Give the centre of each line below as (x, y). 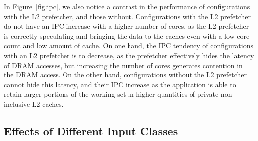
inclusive (17, 104)
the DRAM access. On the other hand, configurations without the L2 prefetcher (126, 75)
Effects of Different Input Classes (91, 130)
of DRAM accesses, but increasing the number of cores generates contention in (123, 65)
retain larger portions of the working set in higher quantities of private (111, 94)
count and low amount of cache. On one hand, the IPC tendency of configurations (129, 45)
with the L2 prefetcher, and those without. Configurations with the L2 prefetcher (127, 16)
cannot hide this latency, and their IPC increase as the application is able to (120, 84)
